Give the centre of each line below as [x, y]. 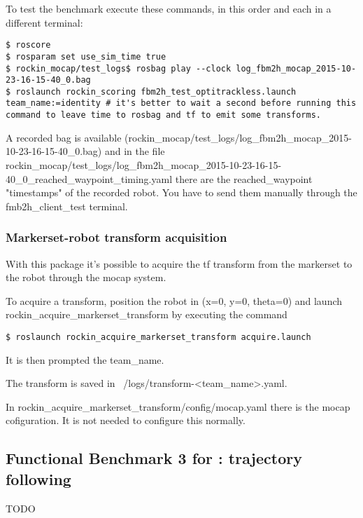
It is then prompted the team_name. [85, 359]
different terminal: [44, 22]
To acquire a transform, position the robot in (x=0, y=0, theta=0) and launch [174, 300]
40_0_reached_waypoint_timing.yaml [89, 178]
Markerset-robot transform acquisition [116, 237]
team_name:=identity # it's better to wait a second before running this [181, 103]
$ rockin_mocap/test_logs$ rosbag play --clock [119, 68]
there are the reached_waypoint [244, 178]
